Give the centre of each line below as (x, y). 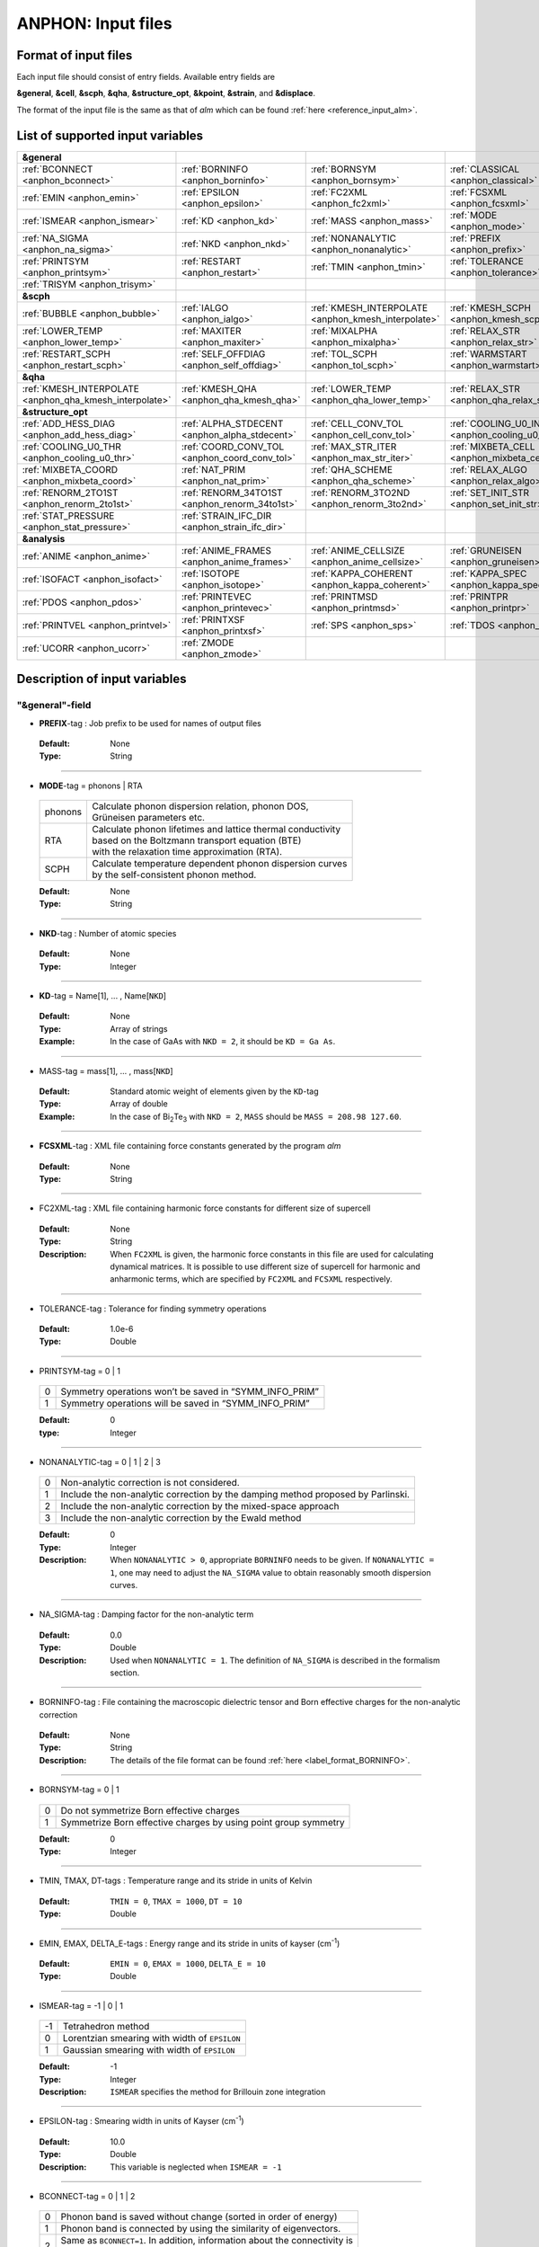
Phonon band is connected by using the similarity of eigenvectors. (201, 2229)
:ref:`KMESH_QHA (219, 388)
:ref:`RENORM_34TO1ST (232, 493)
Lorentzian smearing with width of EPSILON (152, 2038)
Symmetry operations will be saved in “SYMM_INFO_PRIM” (185, 1404)
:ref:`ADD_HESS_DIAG (69, 423)
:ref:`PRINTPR (479, 596)
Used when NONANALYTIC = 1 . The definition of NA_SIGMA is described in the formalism (275, 1660)
